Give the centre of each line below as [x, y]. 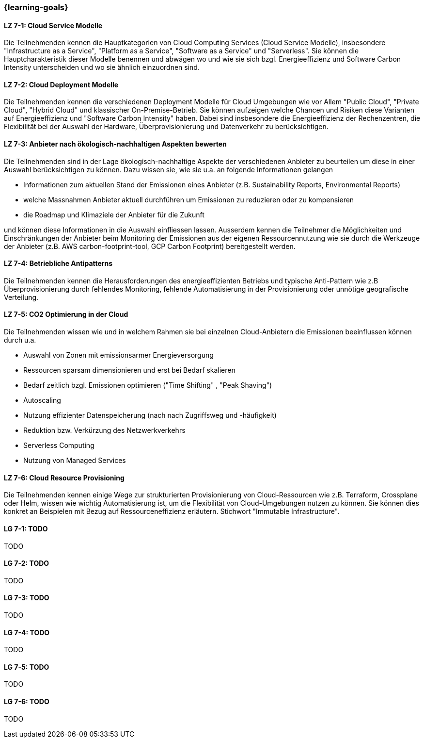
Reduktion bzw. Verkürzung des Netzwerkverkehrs [104, 430]
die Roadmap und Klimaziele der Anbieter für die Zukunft [114, 214]
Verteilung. [21, 297]
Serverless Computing [59, 445]
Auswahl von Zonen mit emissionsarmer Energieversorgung [118, 355]
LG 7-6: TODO [27, 702]
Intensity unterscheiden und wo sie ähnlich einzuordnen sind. [102, 67]
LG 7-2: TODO [27, 563]
